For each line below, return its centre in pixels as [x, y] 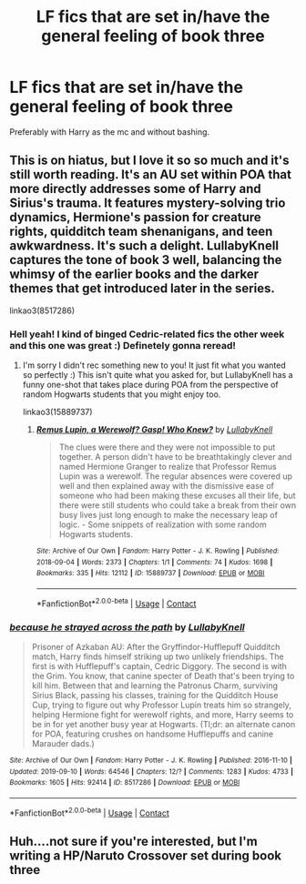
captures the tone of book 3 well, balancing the [146, 260]
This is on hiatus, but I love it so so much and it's [149, 161]
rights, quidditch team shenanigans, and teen [141, 232]
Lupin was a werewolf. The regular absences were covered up [176, 476]
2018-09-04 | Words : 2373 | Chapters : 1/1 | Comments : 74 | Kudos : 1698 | [154, 562]
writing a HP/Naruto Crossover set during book [146, 855]
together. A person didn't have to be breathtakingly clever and [175, 457]
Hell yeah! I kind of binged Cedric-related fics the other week [147, 334]
